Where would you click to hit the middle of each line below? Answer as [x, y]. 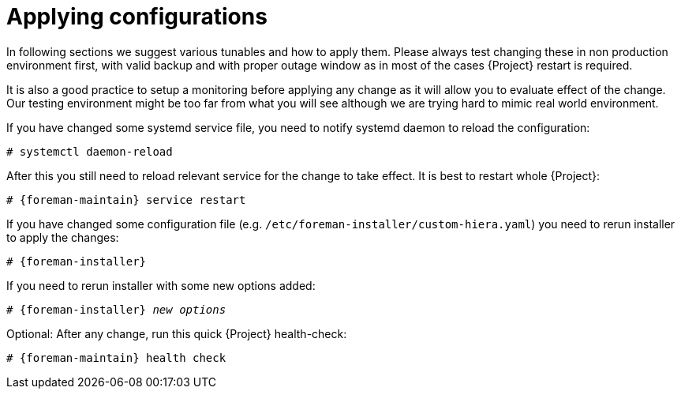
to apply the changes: [63, 237]
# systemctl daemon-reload [90, 151]
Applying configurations [137, 17]
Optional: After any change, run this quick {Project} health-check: [177, 333]
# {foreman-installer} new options [116, 309]
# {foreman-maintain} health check [116, 357]
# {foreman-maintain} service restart [126, 199]
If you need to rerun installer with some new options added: [161, 285]
